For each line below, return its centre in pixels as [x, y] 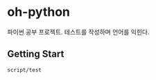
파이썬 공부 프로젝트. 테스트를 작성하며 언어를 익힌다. [78, 32]
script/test [24, 70]
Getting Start [36, 54]
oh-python [39, 12]
